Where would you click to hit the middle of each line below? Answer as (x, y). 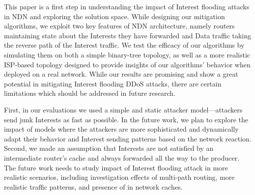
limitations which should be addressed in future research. (90, 93)
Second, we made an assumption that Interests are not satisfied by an (109, 148)
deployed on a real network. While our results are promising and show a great (121, 74)
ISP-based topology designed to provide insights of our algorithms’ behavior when (127, 64)
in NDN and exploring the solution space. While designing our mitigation (114, 16)
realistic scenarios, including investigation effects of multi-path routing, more (119, 177)
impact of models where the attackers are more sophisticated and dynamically (121, 129)
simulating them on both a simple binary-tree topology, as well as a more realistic (127, 54)
